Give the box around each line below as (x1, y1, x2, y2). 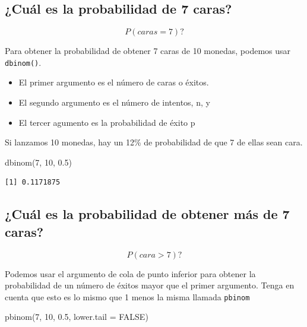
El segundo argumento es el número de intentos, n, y (18, 96, 210, 109)
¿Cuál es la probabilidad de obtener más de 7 (5, 205, 290, 223)
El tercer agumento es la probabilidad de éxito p (18, 116, 195, 128)
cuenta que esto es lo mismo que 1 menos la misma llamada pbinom (5, 290, 250, 303)
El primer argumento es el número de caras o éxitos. (18, 76, 209, 88)
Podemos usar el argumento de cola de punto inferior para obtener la (5, 267, 256, 280)
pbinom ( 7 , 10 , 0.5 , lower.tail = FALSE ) (5, 310, 148, 323)
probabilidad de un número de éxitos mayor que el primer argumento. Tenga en (5, 279, 295, 291)
